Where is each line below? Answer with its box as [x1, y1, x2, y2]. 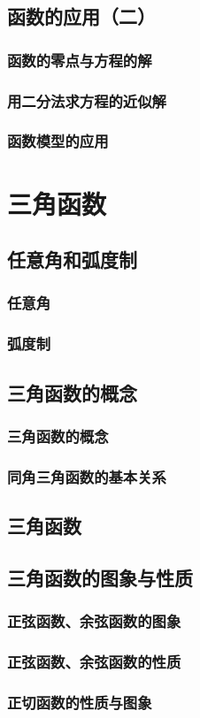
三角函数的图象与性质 [7, 563, 193, 591]
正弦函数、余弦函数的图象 [7, 610, 181, 632]
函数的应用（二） [7, 3, 156, 30]
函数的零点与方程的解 [7, 49, 152, 71]
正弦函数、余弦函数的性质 [7, 650, 181, 672]
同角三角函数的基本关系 [7, 465, 166, 487]
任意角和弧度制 [7, 246, 137, 273]
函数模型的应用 [7, 130, 109, 152]
